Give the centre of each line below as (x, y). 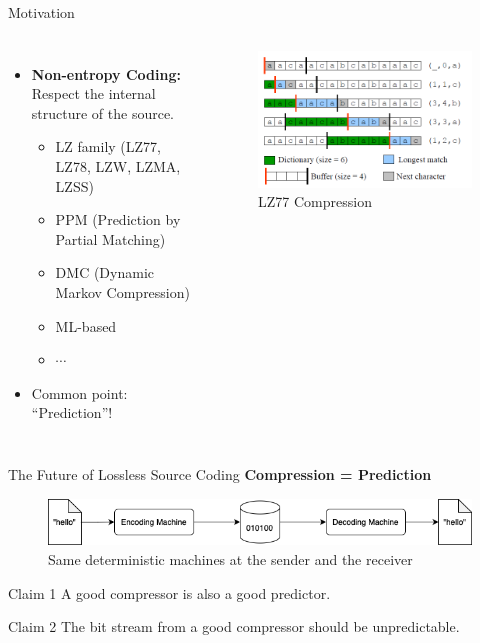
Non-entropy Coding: (106, 73)
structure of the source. (103, 112)
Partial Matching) (110, 238)
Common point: (79, 392)
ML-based (86, 325)
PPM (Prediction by (118, 219)
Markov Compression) (122, 291)
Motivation (41, 12)
